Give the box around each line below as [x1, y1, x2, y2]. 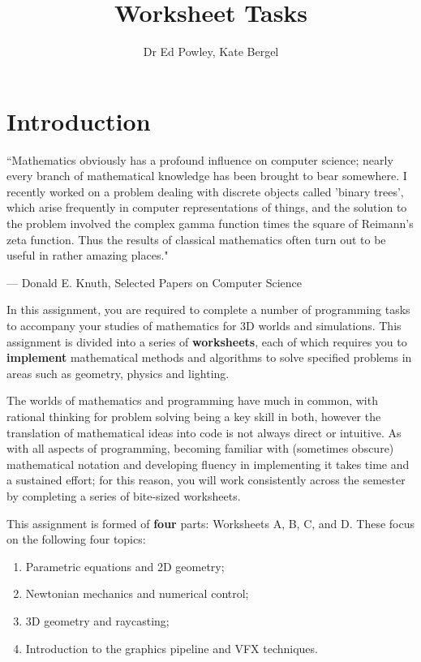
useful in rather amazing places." [6, 247, 169, 264]
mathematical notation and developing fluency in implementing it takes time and [6, 455, 410, 472]
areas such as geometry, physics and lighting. [6, 364, 230, 381]
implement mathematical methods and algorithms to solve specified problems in [6, 349, 412, 366]
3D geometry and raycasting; [25, 612, 170, 629]
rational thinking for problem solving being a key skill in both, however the [6, 407, 381, 424]
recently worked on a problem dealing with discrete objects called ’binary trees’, [6, 183, 404, 200]
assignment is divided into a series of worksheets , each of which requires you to [6, 333, 407, 350]
